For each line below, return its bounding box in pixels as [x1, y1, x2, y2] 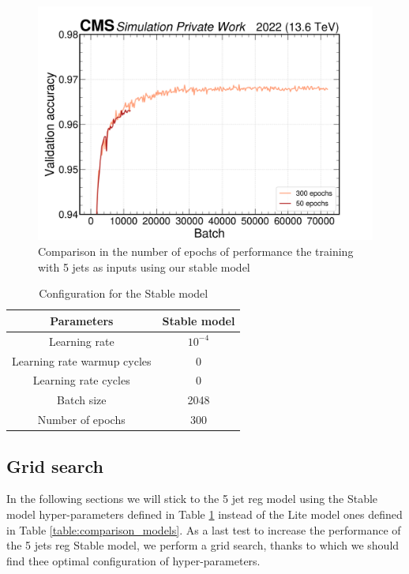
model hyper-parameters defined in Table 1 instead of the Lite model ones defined [6, 505, 403, 522]
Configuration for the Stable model [39, 285, 208, 302]
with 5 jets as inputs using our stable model [38, 258, 250, 275]
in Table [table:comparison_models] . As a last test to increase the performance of [6, 521, 401, 538]
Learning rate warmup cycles [12, 352, 152, 369]
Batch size [57, 392, 107, 408]
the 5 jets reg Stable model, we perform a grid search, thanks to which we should [6, 537, 400, 553]
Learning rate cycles [32, 372, 130, 388]
